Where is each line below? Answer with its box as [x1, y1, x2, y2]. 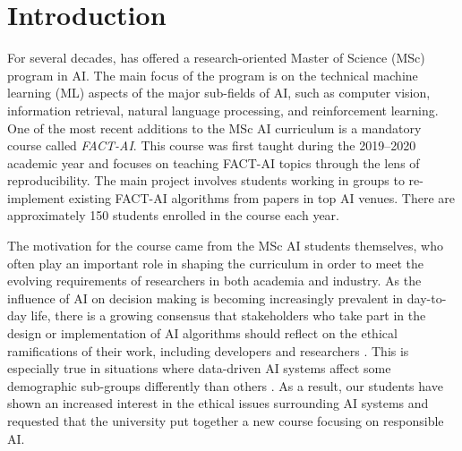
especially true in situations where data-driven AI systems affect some [7, 359, 391, 378]
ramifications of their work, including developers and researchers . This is [7, 341, 409, 360]
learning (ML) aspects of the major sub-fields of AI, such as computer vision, [7, 83, 431, 102]
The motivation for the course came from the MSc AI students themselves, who [7, 236, 443, 255]
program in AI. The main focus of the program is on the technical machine [7, 65, 418, 84]
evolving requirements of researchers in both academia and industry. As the [7, 271, 422, 290]
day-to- [406, 288, 447, 307]
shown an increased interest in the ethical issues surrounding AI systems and [7, 394, 429, 413]
